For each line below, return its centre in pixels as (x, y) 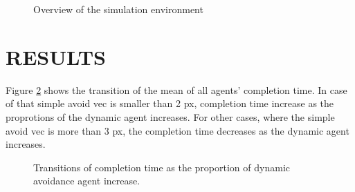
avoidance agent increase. (87, 181)
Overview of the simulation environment (118, 9)
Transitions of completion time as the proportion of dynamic (162, 167)
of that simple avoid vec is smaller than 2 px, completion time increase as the (170, 103)
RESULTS (56, 56)
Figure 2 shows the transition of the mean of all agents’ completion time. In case (176, 89)
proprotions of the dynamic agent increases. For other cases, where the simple (170, 116)
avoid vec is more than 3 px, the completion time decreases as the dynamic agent (177, 130)
